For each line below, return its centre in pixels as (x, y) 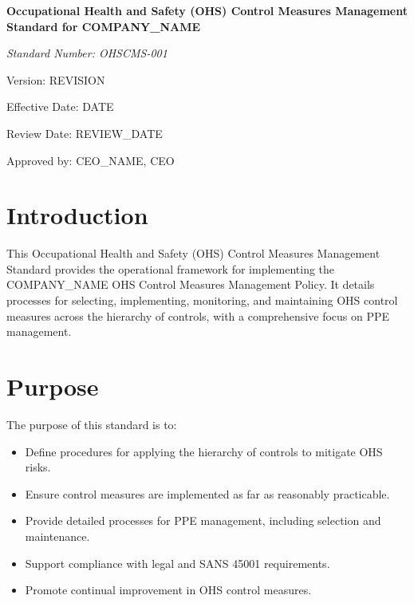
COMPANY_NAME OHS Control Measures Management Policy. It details (191, 284)
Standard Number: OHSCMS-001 (87, 53)
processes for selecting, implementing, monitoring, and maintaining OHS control (202, 300)
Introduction (77, 215)
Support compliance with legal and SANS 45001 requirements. (177, 563)
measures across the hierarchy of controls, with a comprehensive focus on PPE (198, 315)
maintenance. (57, 536)
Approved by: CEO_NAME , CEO (91, 160)
